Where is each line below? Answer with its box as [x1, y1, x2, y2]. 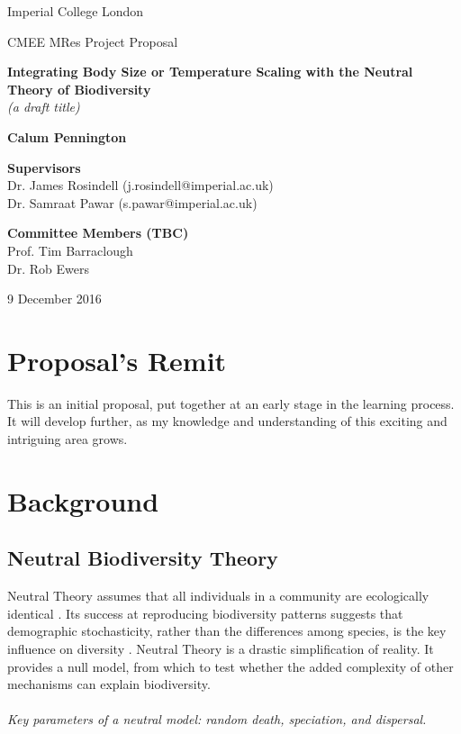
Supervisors [7, 158, 81, 177]
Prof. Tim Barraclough [7, 240, 133, 259]
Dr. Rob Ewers [7, 258, 89, 277]
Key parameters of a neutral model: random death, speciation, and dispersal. [7, 710, 427, 729]
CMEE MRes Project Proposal [7, 32, 178, 50]
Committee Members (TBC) [7, 223, 189, 242]
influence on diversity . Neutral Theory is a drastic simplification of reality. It [7, 639, 434, 657]
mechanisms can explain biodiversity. [7, 675, 211, 693]
